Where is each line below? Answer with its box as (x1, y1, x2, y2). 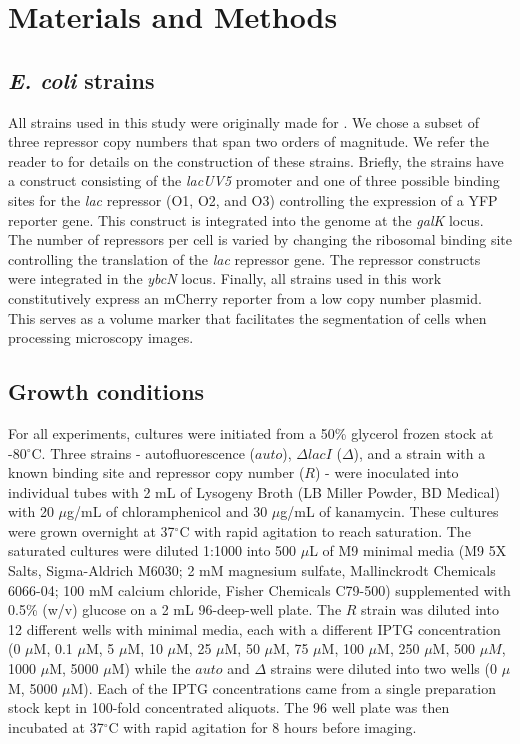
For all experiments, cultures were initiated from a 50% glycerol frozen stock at (8, 422, 494, 443)
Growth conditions (8, 376, 205, 407)
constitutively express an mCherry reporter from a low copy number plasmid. (8, 287, 482, 308)
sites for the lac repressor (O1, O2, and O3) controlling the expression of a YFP (8, 189, 498, 210)
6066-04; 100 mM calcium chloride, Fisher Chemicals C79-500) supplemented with (8, 579, 511, 600)
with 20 (8, 501, 54, 522)
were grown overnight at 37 (8, 520, 175, 541)
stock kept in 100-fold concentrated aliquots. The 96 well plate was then (8, 697, 450, 718)
